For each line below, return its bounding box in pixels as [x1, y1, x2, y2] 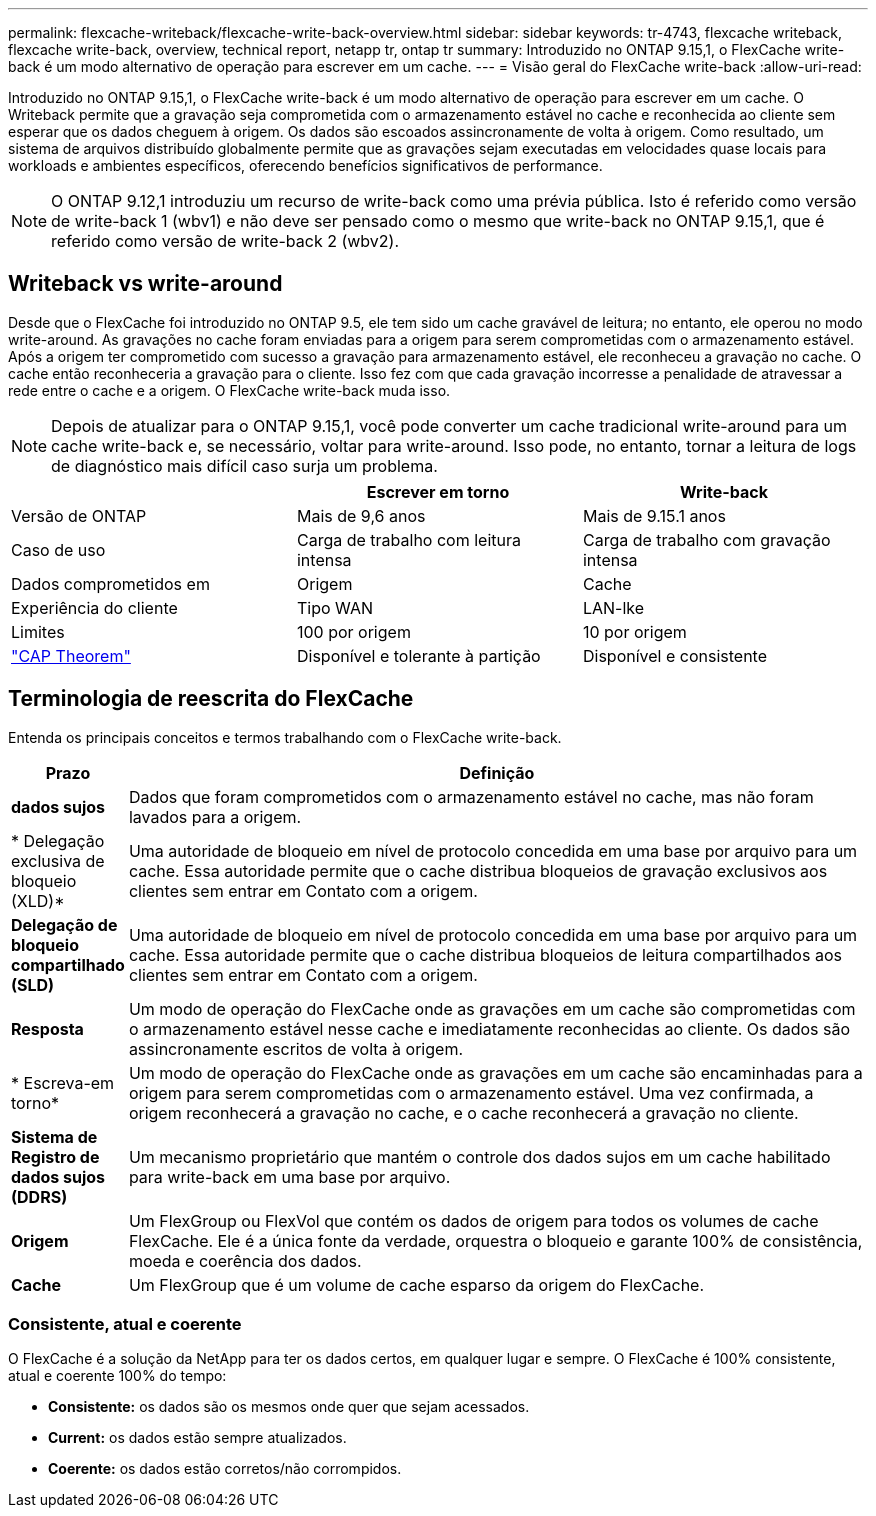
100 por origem [296, 621, 411, 642]
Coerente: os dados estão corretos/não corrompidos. [48, 1460, 402, 1478]
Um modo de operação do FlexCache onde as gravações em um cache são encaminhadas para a [128, 1062, 863, 1083]
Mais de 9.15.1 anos [582, 505, 726, 526]
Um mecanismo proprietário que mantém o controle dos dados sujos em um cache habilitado [128, 1146, 831, 1167]
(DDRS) [11, 1186, 68, 1207]
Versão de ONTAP [11, 505, 147, 526]
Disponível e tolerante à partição [296, 645, 541, 666]
